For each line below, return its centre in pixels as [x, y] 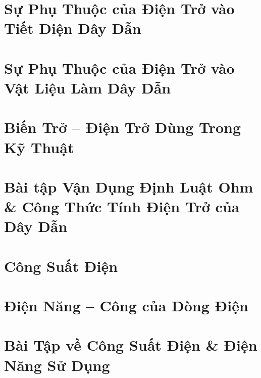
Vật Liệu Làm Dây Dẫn [88, 87]
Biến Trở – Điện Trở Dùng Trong [123, 127]
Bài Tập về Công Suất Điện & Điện [131, 345]
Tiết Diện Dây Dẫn [73, 28]
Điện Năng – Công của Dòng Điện [126, 305]
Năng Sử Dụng [57, 365]
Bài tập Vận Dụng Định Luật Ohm [129, 186]
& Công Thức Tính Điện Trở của [122, 206]
